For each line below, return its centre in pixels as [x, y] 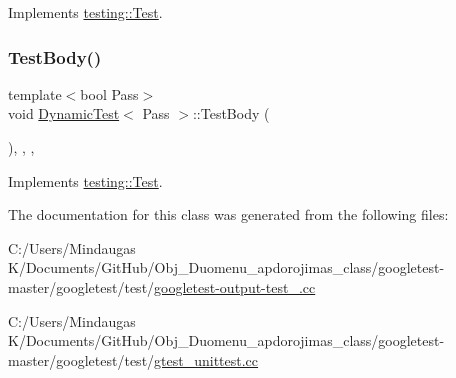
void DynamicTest [64, 113]
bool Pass [109, 93]
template [35, 93]
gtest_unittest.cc [206, 359]
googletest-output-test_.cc [235, 286]
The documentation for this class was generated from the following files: [228, 214]
